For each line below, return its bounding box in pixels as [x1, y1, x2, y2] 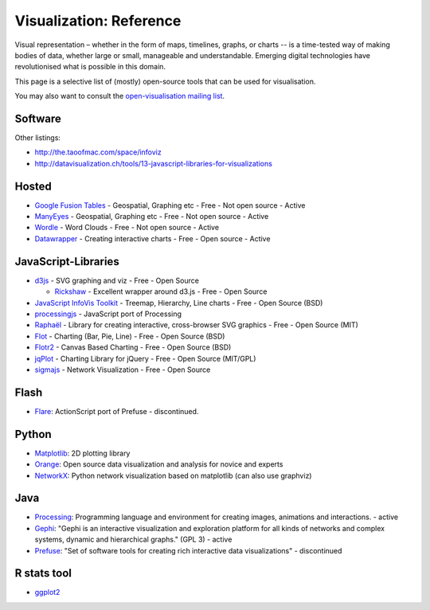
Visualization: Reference [14, 12, 182, 29]
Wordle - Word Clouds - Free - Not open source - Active [34, 223, 219, 233]
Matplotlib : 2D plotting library [34, 448, 131, 458]
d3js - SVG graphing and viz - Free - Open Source [34, 276, 199, 285]
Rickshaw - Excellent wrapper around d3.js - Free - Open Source [54, 287, 268, 296]
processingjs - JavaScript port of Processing [34, 309, 182, 319]
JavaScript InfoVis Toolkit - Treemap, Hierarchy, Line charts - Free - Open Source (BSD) [34, 298, 323, 307]
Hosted [14, 179, 52, 193]
